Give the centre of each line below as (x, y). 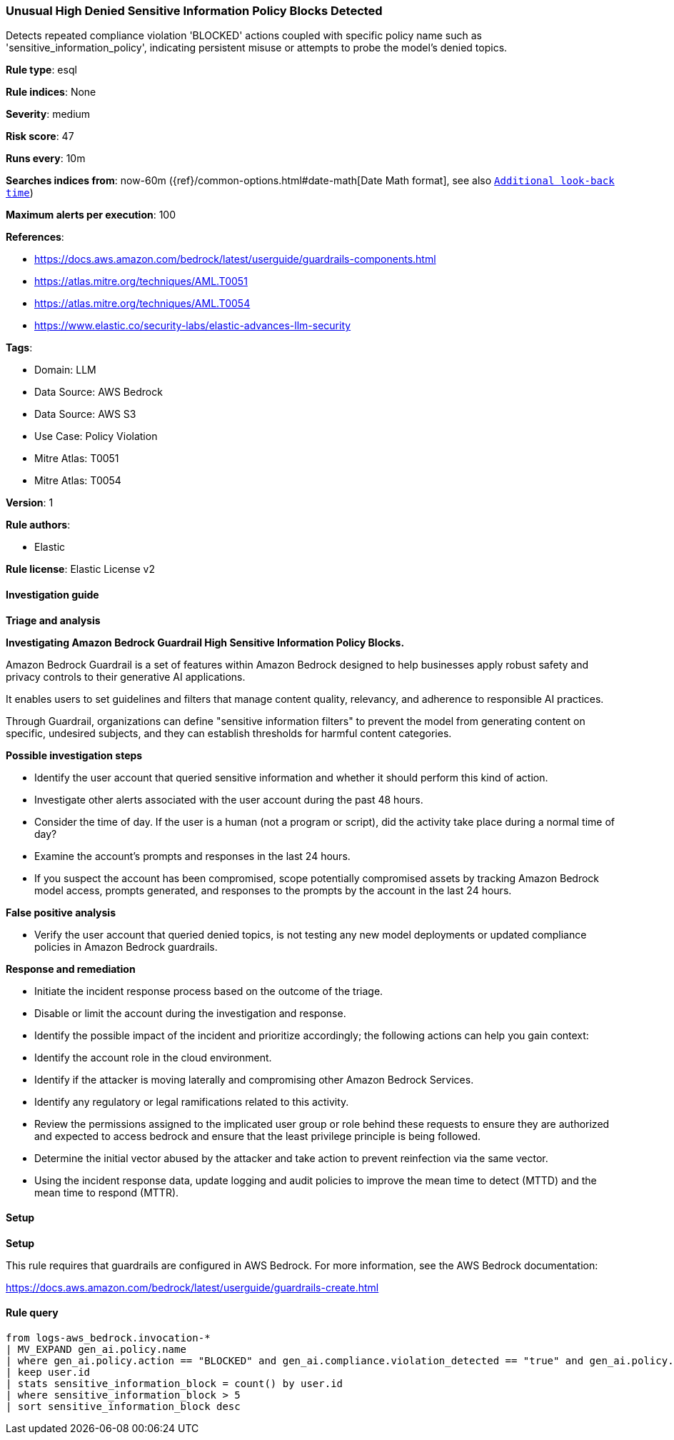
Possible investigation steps (74, 755)
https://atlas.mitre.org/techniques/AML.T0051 (141, 281)
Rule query (32, 1313)
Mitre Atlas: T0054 (78, 481)
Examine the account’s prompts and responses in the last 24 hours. (192, 856)
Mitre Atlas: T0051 (77, 459)
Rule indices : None (51, 92)
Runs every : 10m (46, 159)
